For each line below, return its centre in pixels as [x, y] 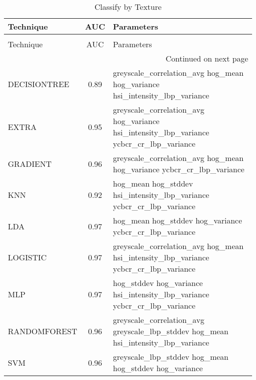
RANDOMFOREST [43, 331]
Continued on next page [207, 58]
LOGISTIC [27, 257]
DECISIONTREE [39, 84]
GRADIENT [30, 163]
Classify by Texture [128, 7]
